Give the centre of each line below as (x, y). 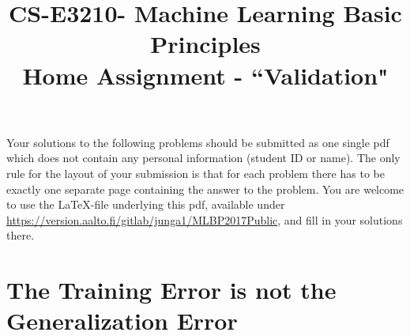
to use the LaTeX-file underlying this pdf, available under (146, 204)
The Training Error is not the (171, 290)
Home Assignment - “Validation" (205, 75)
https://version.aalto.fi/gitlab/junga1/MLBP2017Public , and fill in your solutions (205, 219)
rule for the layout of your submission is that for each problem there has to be (196, 173)
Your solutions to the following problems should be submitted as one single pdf (198, 142)
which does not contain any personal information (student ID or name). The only (203, 158)
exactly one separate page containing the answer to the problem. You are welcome (205, 189)
